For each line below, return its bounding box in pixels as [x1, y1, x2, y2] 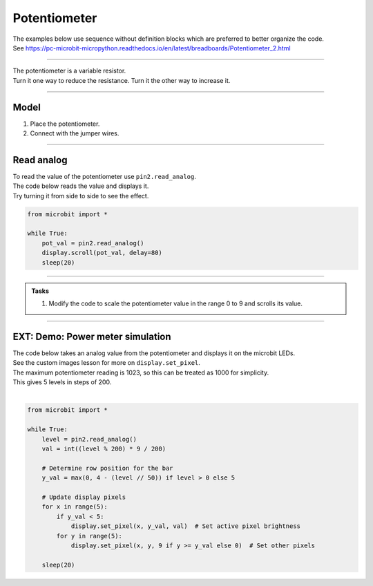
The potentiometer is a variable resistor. [12, 66, 126, 75]
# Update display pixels [41, 493, 126, 501]
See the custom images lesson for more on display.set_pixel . [12, 359, 200, 367]
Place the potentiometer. [30, 120, 100, 128]
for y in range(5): [56, 532, 122, 540]
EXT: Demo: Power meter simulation [12, 330, 172, 342]
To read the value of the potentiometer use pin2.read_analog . [12, 172, 196, 180]
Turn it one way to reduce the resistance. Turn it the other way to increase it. [12, 76, 231, 84]
